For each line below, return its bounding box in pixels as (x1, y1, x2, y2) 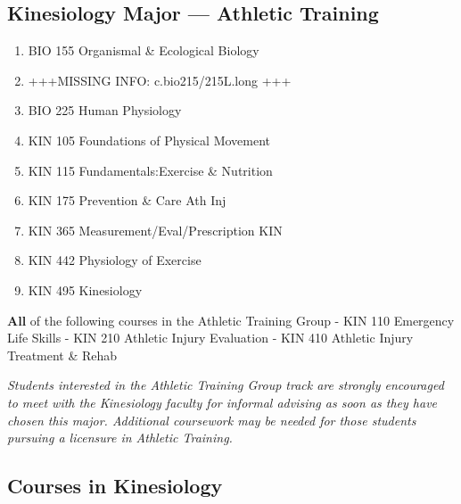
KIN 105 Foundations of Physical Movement (28, 130, 271, 149)
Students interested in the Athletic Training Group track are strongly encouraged (7, 376, 444, 394)
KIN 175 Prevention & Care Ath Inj (28, 191, 226, 210)
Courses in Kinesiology (7, 472, 223, 500)
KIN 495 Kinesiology (28, 280, 143, 299)
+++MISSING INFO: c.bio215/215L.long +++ (28, 70, 292, 89)
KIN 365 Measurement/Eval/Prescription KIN (28, 220, 283, 239)
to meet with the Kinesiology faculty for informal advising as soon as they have (7, 392, 438, 411)
